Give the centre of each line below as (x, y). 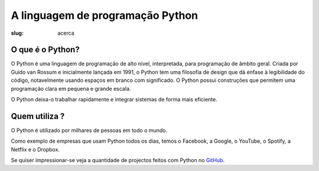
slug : (17, 33)
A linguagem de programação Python (104, 15)
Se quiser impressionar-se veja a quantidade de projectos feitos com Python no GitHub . (118, 160)
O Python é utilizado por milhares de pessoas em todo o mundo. (89, 130)
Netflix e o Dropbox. (35, 149)
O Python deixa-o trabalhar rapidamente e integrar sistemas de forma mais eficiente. (114, 100)
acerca (66, 33)
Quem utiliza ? (38, 116)
